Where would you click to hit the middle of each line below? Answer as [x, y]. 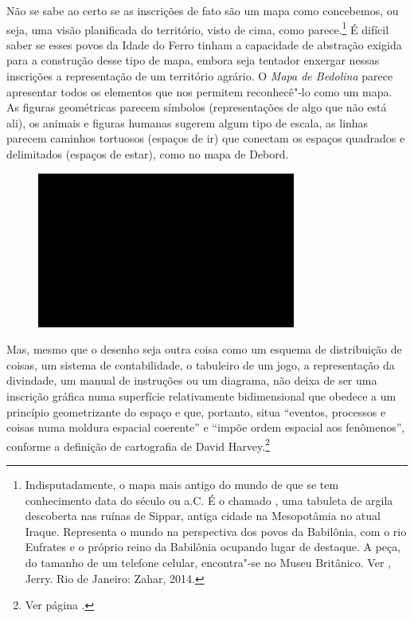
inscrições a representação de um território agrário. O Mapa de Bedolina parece [200, 76]
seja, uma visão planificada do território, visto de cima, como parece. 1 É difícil [198, 28]
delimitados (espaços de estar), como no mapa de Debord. [148, 154]
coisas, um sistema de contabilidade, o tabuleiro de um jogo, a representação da [201, 364]
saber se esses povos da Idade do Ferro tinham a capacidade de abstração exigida [204, 44]
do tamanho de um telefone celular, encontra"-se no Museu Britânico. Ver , [208, 562]
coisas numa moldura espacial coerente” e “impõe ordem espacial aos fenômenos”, [206, 427]
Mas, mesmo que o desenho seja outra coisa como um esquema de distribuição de [204, 349]
